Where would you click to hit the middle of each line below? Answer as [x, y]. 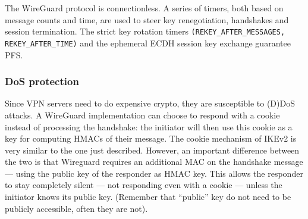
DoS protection [42, 81]
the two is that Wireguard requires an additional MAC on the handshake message [154, 162]
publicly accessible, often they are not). [76, 208]
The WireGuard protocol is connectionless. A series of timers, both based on [144, 8]
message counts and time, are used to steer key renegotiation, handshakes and [147, 19]
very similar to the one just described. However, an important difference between [152, 150]
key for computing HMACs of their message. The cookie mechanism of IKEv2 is [151, 138]
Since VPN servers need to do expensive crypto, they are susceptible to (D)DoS [150, 103]
